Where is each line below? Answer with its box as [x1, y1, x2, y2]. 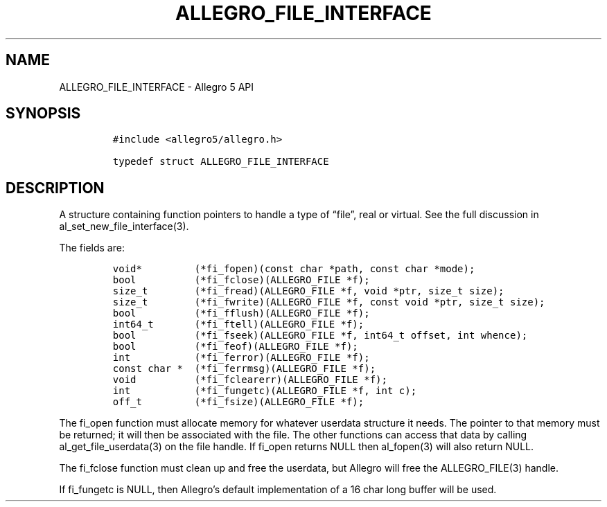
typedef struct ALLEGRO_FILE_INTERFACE [112, 156, 329, 168]
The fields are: [59, 242, 125, 254]
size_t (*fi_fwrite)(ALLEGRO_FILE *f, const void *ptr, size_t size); [112, 296, 545, 308]
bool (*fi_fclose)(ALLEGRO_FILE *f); [112, 274, 370, 286]
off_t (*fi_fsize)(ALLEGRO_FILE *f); [112, 396, 364, 408]
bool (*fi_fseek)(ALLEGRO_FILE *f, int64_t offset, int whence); [112, 330, 528, 341]
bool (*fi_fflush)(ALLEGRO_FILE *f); [112, 308, 370, 319]
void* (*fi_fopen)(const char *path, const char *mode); [112, 263, 475, 275]
